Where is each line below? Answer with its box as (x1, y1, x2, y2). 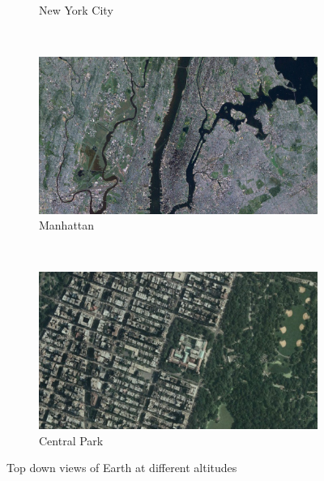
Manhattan (39, 217, 95, 234)
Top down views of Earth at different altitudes (6, 459, 237, 476)
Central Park (39, 432, 104, 449)
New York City (39, 2, 113, 18)
